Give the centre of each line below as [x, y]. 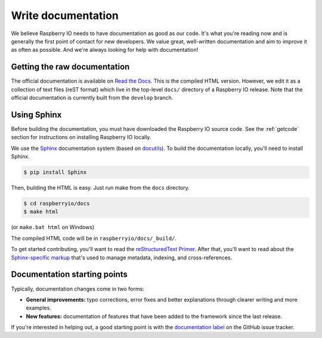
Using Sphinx [36, 115]
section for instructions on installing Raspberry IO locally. [81, 137]
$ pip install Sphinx [55, 172]
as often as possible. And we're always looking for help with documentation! [105, 50]
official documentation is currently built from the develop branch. [92, 98]
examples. [39, 308]
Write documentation [65, 15]
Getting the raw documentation [70, 67]
